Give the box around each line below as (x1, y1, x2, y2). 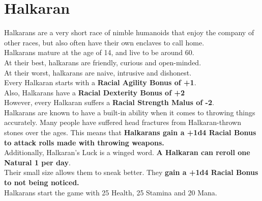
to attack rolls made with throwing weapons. (4, 137, 164, 147)
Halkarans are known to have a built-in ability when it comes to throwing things (4, 107, 255, 117)
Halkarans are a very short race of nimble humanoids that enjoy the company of (4, 27, 254, 38)
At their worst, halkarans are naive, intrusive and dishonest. (4, 67, 192, 78)
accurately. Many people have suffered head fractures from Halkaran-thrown (4, 117, 241, 128)
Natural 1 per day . (4, 157, 71, 167)
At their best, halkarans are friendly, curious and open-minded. (4, 57, 201, 67)
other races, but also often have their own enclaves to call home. (4, 37, 205, 47)
